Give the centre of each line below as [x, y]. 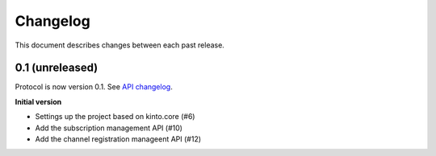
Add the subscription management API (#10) [109, 128]
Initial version [38, 101]
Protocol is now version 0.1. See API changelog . [94, 87]
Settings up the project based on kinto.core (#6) [115, 117]
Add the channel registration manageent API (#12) [118, 139]
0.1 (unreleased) [57, 68]
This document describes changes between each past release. [120, 45]
